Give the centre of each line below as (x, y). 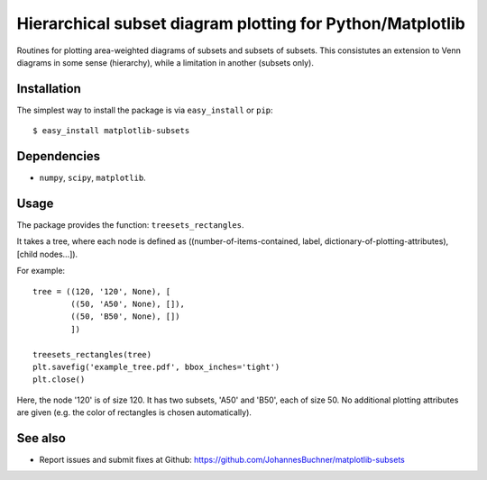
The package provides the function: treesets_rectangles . (130, 225)
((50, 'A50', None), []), (128, 304)
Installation (49, 89)
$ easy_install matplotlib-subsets (111, 131)
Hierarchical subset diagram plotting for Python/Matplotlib (241, 23)
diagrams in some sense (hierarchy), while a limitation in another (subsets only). (165, 62)
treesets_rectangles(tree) (92, 354)
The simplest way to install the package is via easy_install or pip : (145, 110)
